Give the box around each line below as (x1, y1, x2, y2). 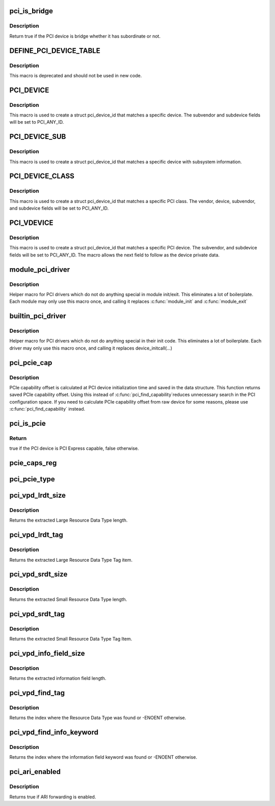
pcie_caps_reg (9, 458, 57, 468)
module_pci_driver (9, 265, 70, 274)
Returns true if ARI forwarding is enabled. (9, 794, 96, 800)
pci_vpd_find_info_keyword (9, 728, 99, 737)
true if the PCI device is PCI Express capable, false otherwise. (9, 445, 140, 451)
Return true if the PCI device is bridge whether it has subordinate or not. (9, 33, 160, 39)
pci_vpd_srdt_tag (9, 610, 65, 618)
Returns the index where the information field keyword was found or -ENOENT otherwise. (9, 754, 198, 760)
